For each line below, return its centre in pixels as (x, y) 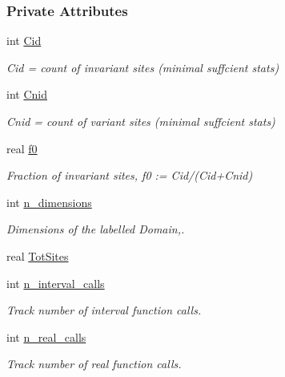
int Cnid (27, 94)
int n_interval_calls (56, 283)
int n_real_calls (46, 336)
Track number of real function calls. (94, 364)
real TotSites (38, 255)
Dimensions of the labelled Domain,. (96, 229)
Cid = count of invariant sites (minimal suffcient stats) (143, 67)
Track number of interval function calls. (104, 310)
